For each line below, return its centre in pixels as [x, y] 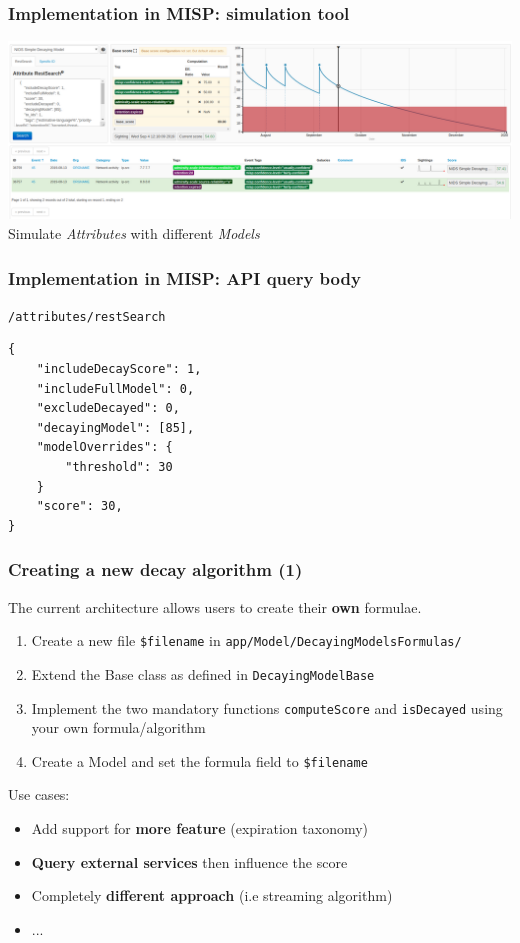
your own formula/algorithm [118, 727]
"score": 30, [79, 506]
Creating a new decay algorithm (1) [155, 569]
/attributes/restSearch [87, 316]
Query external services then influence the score [189, 861]
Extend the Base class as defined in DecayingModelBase [203, 673]
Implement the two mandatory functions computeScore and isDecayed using [267, 707]
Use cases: [39, 794]
